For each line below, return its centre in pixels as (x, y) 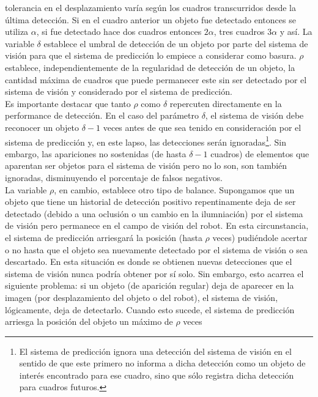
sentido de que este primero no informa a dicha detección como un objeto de (162, 363)
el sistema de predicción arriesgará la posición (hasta (104, 237)
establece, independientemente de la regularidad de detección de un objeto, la (150, 67)
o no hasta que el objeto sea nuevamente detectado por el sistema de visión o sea (157, 249)
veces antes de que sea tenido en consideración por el (202, 127)
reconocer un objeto (42, 127)
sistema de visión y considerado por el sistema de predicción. (119, 91)
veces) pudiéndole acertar (260, 237)
